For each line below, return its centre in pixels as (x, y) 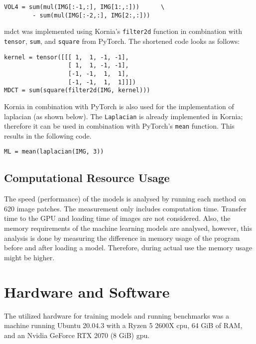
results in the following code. (48, 135)
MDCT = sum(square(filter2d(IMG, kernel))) (77, 90)
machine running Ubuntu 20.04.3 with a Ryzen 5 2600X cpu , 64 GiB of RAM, (123, 325)
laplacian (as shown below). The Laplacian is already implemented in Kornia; (124, 116)
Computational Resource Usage (87, 178)
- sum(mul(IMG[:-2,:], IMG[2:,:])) (91, 15)
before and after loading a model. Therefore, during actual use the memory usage (128, 248)
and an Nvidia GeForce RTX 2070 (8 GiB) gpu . (77, 335)
